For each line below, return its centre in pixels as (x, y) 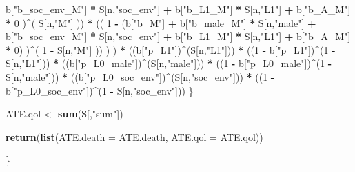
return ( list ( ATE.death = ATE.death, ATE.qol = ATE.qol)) (134, 136)
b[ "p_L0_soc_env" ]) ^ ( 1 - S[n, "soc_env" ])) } (100, 90)
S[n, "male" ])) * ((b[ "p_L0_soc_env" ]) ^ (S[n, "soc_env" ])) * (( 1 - (140, 76)
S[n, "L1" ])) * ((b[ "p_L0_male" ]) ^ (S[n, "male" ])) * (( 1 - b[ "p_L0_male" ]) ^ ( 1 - (169, 63)
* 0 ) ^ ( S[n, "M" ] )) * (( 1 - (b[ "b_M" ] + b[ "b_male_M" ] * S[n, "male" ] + (161, 22)
